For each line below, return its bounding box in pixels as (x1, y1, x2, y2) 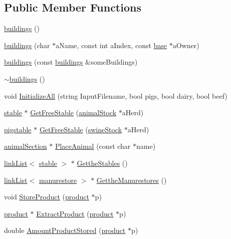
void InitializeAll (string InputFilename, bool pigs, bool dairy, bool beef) (4, 90, 227, 101)
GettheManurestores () (96, 174, 167, 185)
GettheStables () (77, 157, 128, 168)
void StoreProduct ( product (4, 191, 89, 202)
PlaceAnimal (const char (55, 141, 131, 151)
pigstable (4, 124, 32, 134)
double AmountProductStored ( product (4, 225, 126, 235)
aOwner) (172, 40, 199, 50)
